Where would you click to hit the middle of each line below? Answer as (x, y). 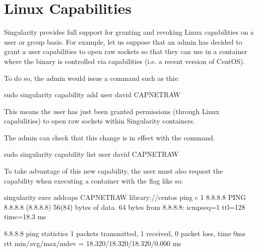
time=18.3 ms (25, 217)
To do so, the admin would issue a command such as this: (92, 78)
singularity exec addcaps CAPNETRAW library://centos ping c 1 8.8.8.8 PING (125, 197)
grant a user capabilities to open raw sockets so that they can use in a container (126, 51)
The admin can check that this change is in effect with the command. (110, 137)
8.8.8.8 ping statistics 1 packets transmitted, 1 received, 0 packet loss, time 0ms (125, 233)
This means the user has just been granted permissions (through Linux (112, 111)
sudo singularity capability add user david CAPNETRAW (92, 94)
